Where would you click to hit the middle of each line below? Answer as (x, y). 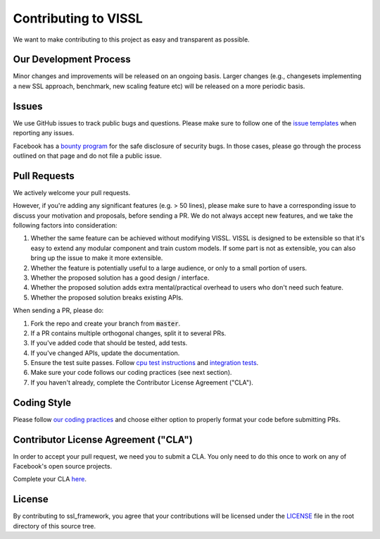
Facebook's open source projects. (63, 466)
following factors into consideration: (65, 225)
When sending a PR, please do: (58, 311)
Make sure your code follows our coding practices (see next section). (131, 373)
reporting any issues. (44, 133)
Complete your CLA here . (50, 479)
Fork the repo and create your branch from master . (106, 323)
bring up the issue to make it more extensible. (97, 258)
